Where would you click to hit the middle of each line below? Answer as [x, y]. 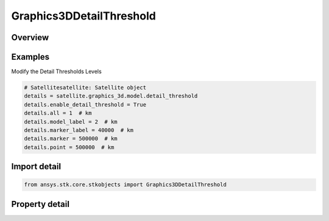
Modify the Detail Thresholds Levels [56, 72]
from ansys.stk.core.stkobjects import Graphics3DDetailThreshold [125, 185]
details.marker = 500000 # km [71, 139]
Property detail [41, 204]
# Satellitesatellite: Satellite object [85, 88]
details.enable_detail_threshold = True [85, 104]
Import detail [36, 167]
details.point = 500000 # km [69, 147]
